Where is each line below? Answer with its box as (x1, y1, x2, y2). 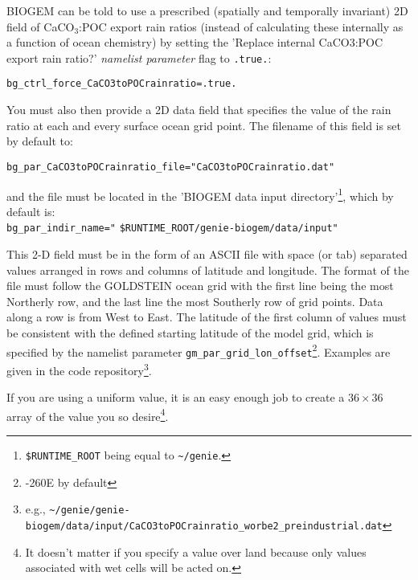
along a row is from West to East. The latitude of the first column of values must (6, 308, 407, 325)
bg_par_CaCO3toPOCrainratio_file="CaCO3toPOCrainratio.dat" (6, 161, 335, 173)
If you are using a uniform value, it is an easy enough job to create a (6, 389, 345, 406)
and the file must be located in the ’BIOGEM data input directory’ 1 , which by (6, 185, 394, 204)
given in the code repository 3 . (6, 359, 152, 378)
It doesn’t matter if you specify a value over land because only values (25, 543, 367, 560)
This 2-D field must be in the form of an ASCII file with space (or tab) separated (6, 246, 408, 263)
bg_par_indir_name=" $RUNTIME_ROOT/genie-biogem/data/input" (6, 223, 338, 235)
